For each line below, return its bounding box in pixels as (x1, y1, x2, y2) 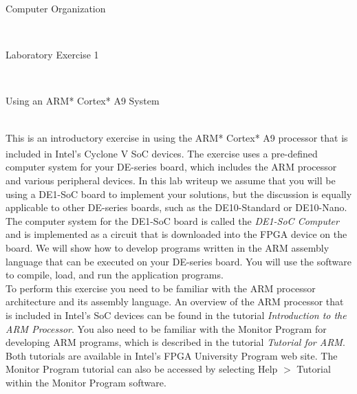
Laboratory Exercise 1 (6, 47, 99, 62)
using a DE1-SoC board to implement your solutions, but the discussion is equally (6, 186, 352, 201)
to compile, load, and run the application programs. (6, 267, 224, 282)
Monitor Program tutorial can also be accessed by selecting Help (6, 362, 278, 376)
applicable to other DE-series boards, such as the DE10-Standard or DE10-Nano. (6, 200, 347, 215)
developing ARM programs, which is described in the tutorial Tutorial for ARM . (6, 335, 345, 349)
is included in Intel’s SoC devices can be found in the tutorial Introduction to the (6, 307, 347, 322)
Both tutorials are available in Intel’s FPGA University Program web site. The (6, 348, 338, 362)
